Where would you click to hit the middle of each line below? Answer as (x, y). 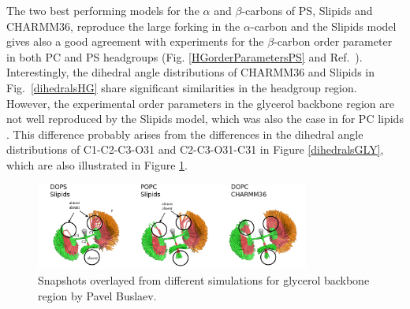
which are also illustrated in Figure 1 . (97, 164)
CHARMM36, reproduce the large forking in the (123, 26)
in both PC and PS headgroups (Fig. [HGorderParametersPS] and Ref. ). (184, 56)
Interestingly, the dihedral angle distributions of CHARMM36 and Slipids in (190, 72)
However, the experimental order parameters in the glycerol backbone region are (200, 103)
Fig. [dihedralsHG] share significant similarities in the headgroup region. (182, 87)
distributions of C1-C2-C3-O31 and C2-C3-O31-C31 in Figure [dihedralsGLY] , (195, 149)
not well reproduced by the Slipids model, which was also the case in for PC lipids (205, 119)
